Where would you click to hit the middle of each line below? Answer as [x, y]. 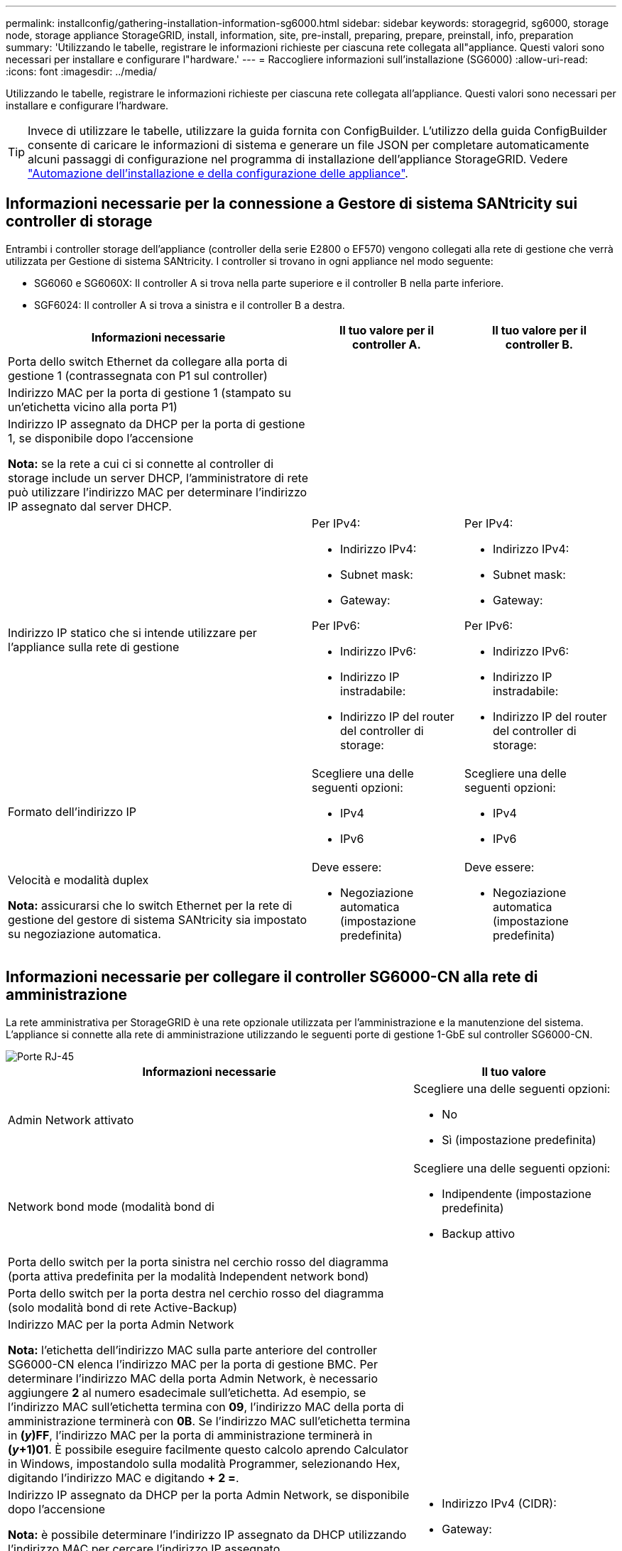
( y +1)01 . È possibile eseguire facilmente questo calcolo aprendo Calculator [208, 1449]
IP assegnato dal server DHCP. [90, 506]
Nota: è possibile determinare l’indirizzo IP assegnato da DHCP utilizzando [207, 1534]
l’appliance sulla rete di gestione [94, 647]
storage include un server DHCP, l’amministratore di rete [158, 478]
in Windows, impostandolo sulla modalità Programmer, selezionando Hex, [204, 1463]
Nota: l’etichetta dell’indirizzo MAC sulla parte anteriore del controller [192, 1350]
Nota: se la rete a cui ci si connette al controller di [141, 463]
